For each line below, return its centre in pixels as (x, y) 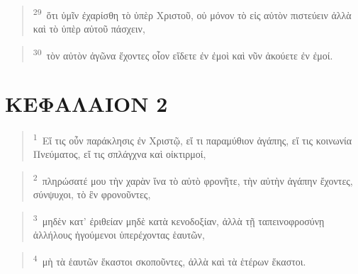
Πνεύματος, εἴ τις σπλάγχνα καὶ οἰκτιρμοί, (119, 154)
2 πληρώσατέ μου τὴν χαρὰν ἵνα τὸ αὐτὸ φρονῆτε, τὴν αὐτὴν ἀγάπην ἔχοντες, (193, 179)
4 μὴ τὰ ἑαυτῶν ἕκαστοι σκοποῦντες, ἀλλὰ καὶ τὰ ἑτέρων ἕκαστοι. (169, 260)
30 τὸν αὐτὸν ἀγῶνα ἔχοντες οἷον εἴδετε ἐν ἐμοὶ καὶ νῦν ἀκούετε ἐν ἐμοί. (183, 54)
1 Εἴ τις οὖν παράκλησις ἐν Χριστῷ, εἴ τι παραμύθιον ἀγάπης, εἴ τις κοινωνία (192, 139)
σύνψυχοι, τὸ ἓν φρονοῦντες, (92, 194)
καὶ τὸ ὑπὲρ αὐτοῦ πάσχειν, (89, 29)
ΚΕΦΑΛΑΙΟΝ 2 (86, 104)
